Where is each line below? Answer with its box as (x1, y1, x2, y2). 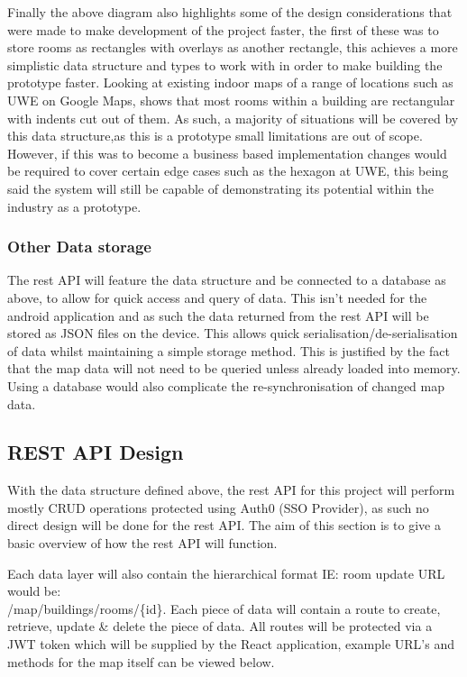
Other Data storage (7, 235, 151, 258)
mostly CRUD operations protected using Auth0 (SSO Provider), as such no (7, 498, 429, 517)
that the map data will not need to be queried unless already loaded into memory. (7, 359, 461, 378)
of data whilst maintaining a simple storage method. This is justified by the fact (7, 341, 450, 360)
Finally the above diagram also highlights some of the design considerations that (7, 3, 453, 21)
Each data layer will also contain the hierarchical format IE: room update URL (7, 563, 445, 582)
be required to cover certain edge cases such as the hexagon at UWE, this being (7, 161, 449, 180)
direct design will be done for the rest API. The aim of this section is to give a (7, 516, 441, 535)
